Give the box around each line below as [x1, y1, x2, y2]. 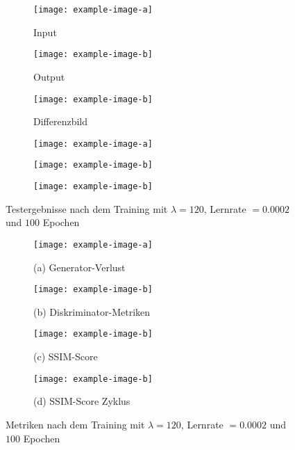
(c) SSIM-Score [33, 349, 98, 364]
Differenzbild [33, 114, 88, 129]
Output [33, 69, 65, 83]
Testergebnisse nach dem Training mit [6, 201, 168, 216]
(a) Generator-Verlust [33, 259, 126, 274]
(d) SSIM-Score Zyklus [33, 394, 130, 408]
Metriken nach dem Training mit [6, 417, 145, 431]
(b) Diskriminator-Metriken [33, 304, 151, 319]
